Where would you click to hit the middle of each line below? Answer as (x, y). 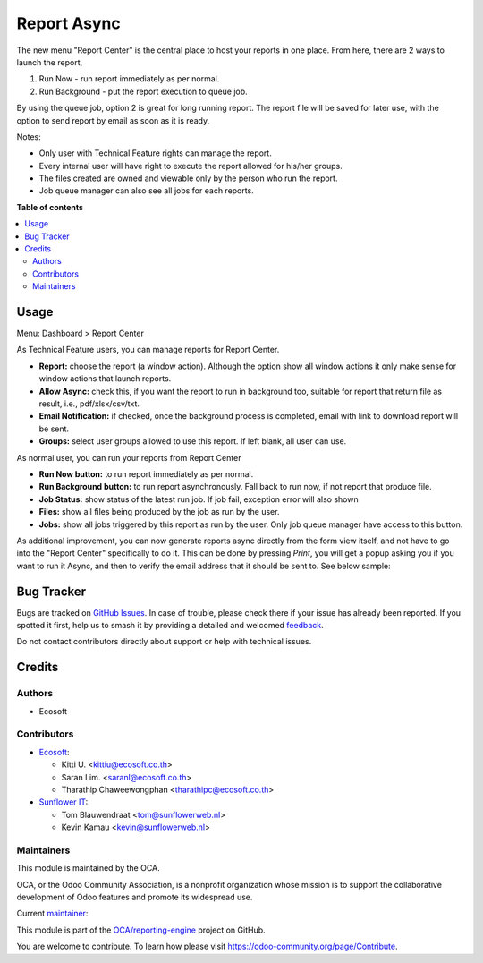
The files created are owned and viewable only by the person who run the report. (188, 178)
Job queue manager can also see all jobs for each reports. (146, 191)
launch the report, (50, 62)
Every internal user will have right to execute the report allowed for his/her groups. (191, 166)
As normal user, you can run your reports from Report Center (129, 457)
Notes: (29, 136)
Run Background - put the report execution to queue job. (143, 91)
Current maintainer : (52, 914)
